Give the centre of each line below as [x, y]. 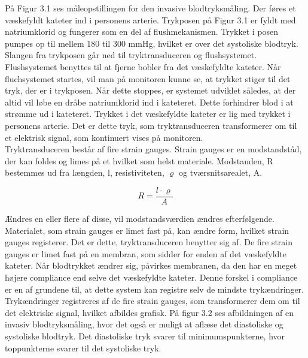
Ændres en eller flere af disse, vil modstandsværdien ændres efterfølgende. [140, 218]
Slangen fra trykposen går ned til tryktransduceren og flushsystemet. [131, 55]
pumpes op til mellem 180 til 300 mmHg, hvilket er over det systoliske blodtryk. [152, 43]
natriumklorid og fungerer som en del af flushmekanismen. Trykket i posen [142, 31]
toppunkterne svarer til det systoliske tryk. [83, 348]
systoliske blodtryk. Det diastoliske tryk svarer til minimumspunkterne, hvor [145, 336]
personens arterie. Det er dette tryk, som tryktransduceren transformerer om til [151, 125]
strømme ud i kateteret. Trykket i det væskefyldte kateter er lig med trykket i [148, 114]
